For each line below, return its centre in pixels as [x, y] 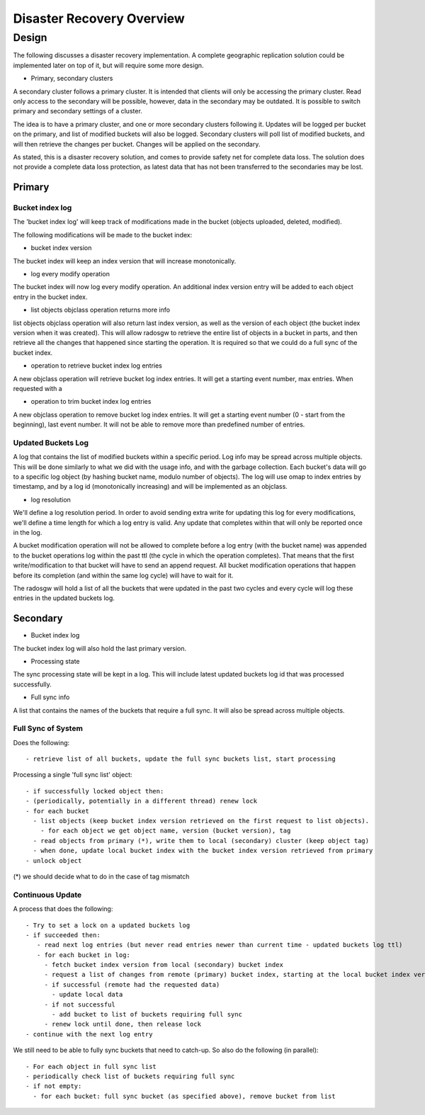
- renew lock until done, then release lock [123, 1024]
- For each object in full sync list [91, 1066]
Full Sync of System [48, 728]
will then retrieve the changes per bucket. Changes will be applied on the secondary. [137, 144]
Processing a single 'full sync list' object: [73, 775]
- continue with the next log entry [89, 1034]
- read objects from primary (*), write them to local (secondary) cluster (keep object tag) [201, 841]
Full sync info [50, 697]
